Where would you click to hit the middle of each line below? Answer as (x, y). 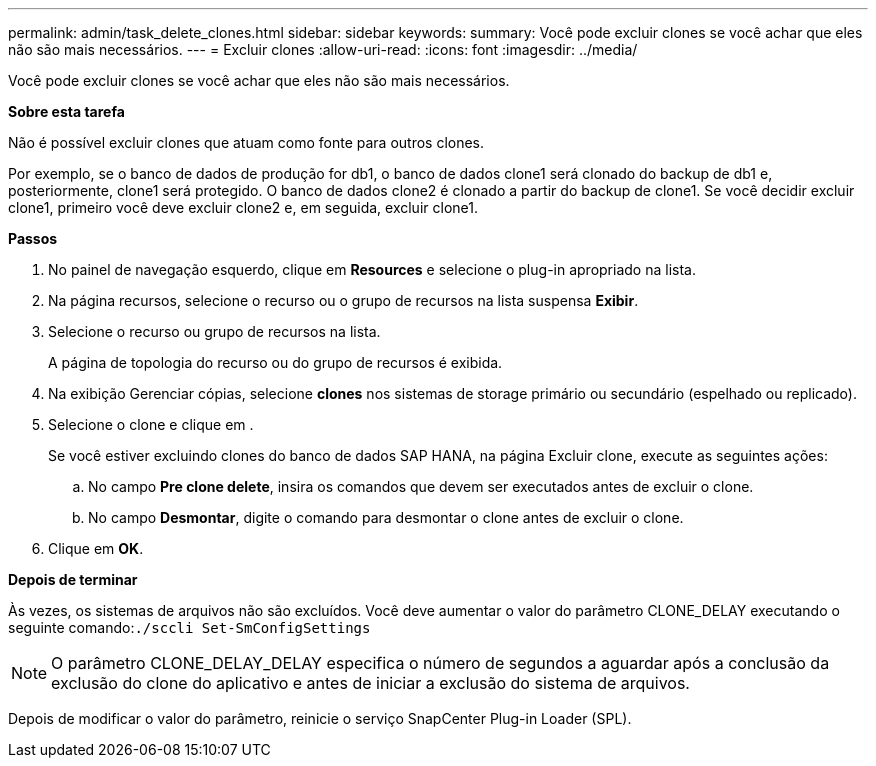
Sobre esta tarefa (66, 111)
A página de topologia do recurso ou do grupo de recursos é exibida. (275, 362)
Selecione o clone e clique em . (151, 424)
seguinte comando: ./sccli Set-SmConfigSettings (189, 627)
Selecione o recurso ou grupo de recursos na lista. (214, 331)
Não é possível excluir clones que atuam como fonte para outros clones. (246, 142)
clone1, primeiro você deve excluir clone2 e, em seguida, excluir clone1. (243, 207)
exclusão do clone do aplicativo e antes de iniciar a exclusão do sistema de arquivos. (370, 683)
